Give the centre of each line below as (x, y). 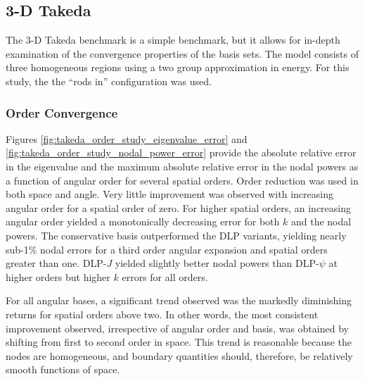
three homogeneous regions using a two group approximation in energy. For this (178, 67)
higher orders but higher (58, 276)
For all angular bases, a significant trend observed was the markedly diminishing (179, 300)
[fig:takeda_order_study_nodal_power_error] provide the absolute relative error (181, 152)
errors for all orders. (165, 276)
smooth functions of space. (63, 369)
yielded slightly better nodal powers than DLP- (217, 263)
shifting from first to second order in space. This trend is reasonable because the (179, 342)
